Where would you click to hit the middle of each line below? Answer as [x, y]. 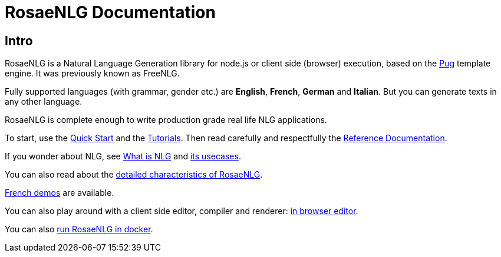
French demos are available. [60, 193]
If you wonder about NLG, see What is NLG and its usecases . [123, 156]
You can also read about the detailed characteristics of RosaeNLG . [134, 175]
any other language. [44, 102]
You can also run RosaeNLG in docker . [79, 229]
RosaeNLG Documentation [110, 12]
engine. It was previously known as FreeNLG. [92, 74]
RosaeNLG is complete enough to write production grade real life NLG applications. [166, 120]
